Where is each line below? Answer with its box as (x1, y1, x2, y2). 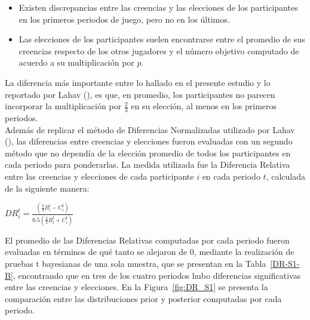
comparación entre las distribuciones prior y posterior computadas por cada (5, 292, 282, 304)
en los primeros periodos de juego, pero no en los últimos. (19, 13, 230, 25)
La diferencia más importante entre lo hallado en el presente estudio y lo (5, 76, 271, 88)
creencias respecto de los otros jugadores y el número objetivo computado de (19, 44, 299, 57)
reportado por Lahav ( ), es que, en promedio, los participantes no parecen (5, 88, 275, 100)
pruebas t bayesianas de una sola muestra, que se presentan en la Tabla (5, 257, 266, 269)
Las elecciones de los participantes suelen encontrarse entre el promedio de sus (19, 33, 305, 45)
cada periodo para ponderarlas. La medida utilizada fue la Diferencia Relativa (5, 158, 290, 171)
